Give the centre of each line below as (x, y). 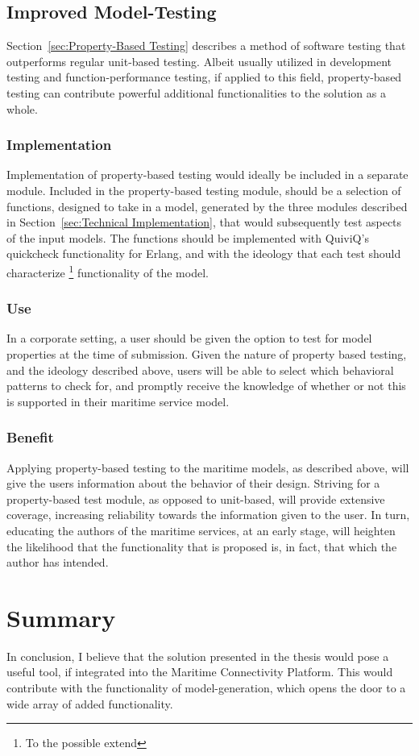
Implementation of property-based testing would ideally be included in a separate (207, 174)
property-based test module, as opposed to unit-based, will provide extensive (196, 498)
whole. (22, 108)
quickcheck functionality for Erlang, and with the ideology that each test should (204, 253)
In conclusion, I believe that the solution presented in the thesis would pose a (198, 656)
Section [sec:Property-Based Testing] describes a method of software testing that (206, 46)
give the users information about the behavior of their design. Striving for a (193, 483)
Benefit (30, 437)
